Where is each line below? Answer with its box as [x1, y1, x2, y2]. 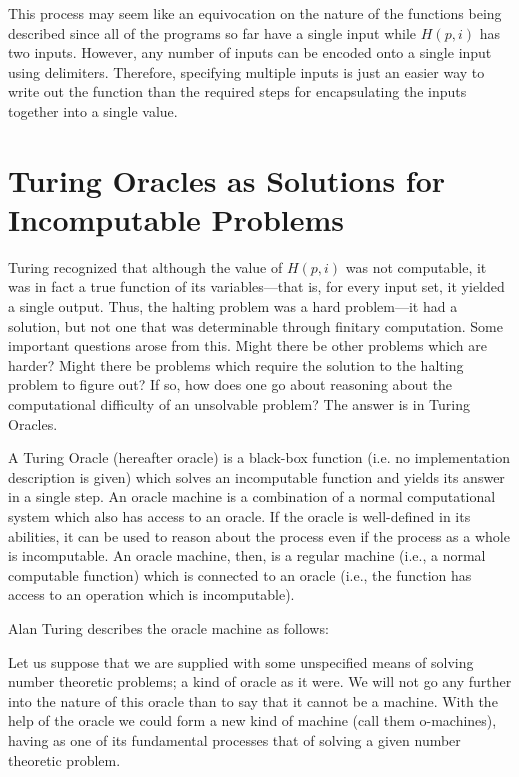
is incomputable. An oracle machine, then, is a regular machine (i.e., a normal [8, 545, 486, 566]
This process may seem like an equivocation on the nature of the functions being [8, 3, 502, 23]
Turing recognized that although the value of [8, 256, 283, 277]
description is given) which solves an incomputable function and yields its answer [8, 466, 505, 487]
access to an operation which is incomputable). [8, 584, 295, 605]
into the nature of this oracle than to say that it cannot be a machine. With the [8, 690, 498, 711]
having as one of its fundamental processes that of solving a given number [8, 729, 461, 750]
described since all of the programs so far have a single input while [8, 22, 417, 43]
